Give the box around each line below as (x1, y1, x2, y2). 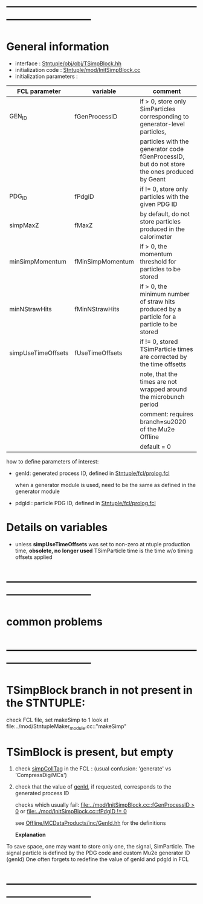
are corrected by (140, 353, 187, 361)
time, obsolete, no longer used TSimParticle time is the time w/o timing (14, 547, 193, 555)
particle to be (140, 320, 178, 329)
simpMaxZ (9, 221, 39, 230)
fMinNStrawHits (74, 305, 120, 314)
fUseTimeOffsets (74, 349, 123, 357)
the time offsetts (140, 360, 186, 369)
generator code (140, 145, 184, 153)
